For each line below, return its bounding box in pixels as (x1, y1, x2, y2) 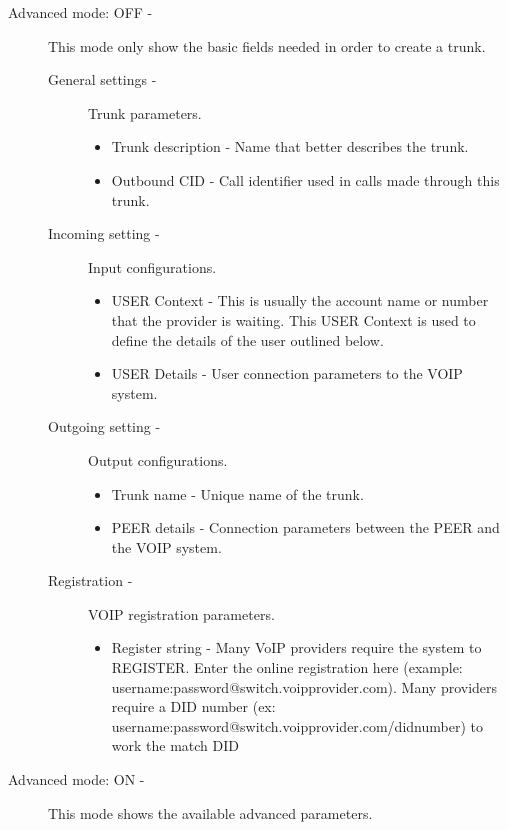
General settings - (48, 69, 157, 90)
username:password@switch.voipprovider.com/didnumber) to (111, 715, 483, 736)
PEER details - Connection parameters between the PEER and (111, 517, 500, 538)
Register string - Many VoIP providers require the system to (111, 637, 482, 658)
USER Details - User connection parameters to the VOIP (111, 363, 463, 384)
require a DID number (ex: (111, 696, 276, 717)
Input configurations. (88, 256, 217, 277)
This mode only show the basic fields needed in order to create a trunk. (48, 35, 486, 56)
